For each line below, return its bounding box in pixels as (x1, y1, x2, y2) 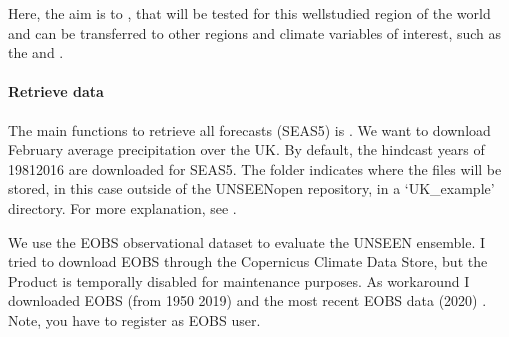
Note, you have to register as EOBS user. (8, 309, 261, 330)
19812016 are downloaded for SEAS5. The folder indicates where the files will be (8, 158, 502, 179)
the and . (8, 42, 64, 63)
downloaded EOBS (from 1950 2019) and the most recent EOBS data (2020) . (8, 290, 487, 311)
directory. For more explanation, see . (8, 197, 237, 218)
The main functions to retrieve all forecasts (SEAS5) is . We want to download (8, 119, 491, 140)
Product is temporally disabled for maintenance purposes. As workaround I (8, 270, 470, 291)
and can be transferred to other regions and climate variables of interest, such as (8, 22, 502, 43)
